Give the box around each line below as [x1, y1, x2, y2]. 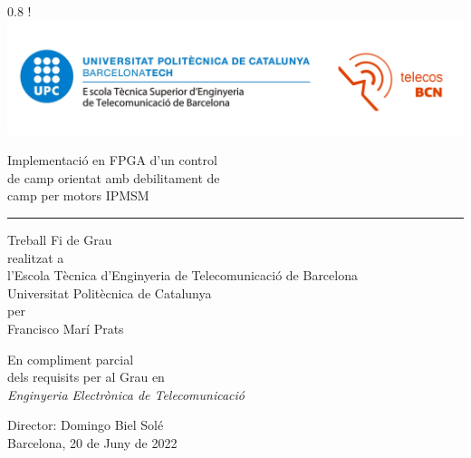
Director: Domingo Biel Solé [7, 415, 164, 434]
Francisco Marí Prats [7, 318, 124, 337]
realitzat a [7, 248, 64, 267]
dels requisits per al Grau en [7, 367, 165, 386]
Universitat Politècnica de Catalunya [7, 283, 212, 302]
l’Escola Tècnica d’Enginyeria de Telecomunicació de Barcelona [7, 266, 358, 285]
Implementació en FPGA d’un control [7, 151, 217, 170]
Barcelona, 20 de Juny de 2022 [7, 433, 178, 452]
